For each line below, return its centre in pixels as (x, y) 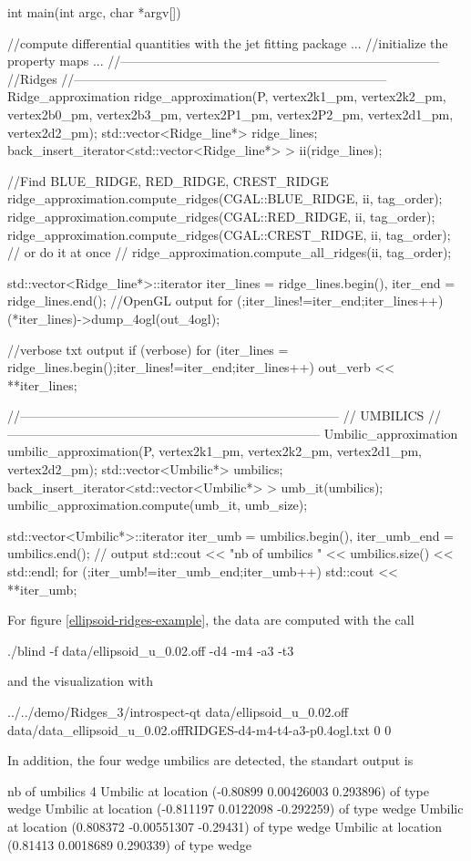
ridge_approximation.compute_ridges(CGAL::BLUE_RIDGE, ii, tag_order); (225, 198)
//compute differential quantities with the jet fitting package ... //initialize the (228, 42)
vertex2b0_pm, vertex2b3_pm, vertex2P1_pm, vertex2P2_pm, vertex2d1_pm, (230, 114)
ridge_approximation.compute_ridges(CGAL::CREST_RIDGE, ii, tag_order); (229, 234)
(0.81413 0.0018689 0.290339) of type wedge (129, 844)
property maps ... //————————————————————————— (224, 61)
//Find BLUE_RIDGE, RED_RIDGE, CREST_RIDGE (168, 180)
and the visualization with (80, 681)
